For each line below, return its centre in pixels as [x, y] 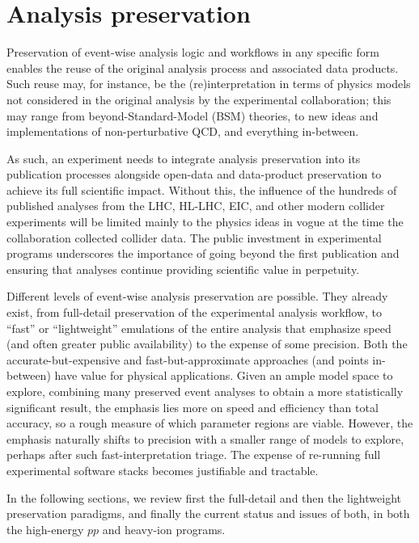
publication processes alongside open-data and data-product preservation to [194, 174]
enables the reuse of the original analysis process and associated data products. [203, 67]
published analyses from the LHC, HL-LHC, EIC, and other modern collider [196, 206]
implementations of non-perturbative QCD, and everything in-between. [183, 131]
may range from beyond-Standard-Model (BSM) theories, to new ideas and [193, 115]
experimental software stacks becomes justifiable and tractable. [163, 470]
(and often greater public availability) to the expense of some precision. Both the [207, 344]
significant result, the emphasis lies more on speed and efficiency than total [193, 407]
